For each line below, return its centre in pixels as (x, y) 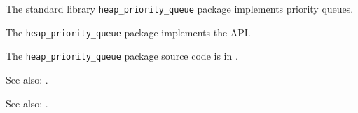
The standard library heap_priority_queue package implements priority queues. (180, 8)
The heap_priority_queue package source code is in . (122, 56)
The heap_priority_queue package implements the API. (128, 32)
